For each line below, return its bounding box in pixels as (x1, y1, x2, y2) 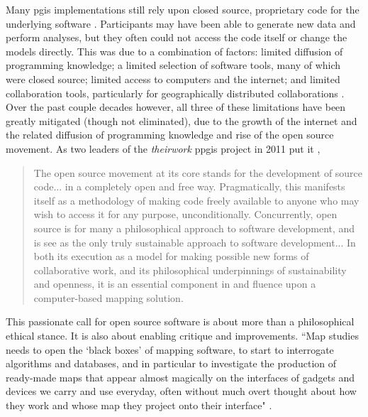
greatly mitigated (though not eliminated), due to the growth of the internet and (6, 113, 357, 128)
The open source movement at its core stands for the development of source (33, 165, 363, 180)
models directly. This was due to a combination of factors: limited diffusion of (6, 43, 343, 58)
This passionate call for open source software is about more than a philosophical (6, 314, 355, 329)
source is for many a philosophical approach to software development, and (33, 220, 355, 235)
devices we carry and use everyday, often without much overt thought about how (6, 384, 357, 399)
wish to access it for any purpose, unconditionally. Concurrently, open (33, 207, 338, 222)
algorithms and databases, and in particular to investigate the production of (6, 356, 337, 371)
